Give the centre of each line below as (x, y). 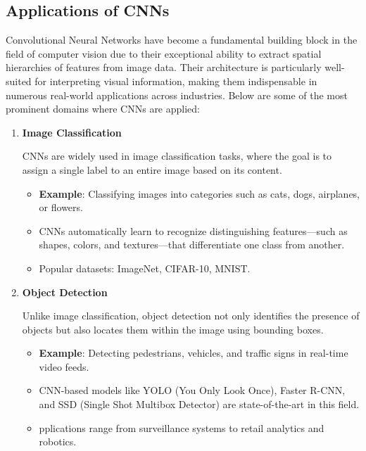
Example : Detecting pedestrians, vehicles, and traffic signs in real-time (194, 353)
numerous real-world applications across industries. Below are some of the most (177, 95)
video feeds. (64, 366)
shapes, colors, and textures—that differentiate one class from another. (192, 244)
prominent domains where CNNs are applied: (103, 109)
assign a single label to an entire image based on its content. (152, 169)
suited (19, 81)
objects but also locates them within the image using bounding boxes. (173, 329)
